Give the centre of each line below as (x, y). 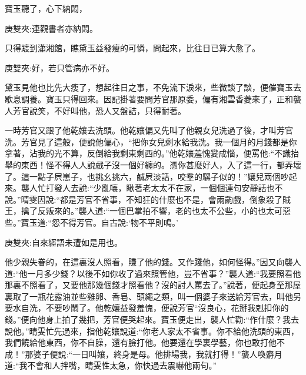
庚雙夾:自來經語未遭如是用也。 (64, 242)
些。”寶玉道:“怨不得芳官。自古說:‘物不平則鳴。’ (92, 222)
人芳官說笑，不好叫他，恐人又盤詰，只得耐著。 (95, 110)
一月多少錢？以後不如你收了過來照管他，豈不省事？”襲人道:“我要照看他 (164, 273)
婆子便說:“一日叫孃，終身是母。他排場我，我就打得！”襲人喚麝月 (158, 354)
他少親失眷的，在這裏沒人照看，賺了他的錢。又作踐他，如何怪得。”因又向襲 (149, 262)
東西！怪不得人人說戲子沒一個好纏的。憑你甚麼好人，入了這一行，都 (153, 164)
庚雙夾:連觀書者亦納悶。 (51, 28)
